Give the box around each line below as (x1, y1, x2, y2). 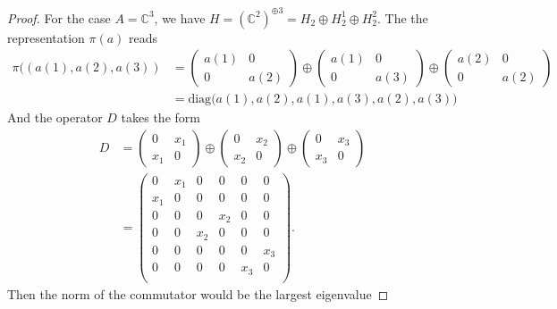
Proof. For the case (7, 8, 111, 27)
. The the (377, 8, 428, 27)
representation (7, 28, 85, 46)
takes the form (121, 108, 200, 127)
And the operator (7, 108, 103, 127)
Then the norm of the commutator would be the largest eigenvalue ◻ (7, 284, 389, 303)
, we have (154, 8, 206, 27)
